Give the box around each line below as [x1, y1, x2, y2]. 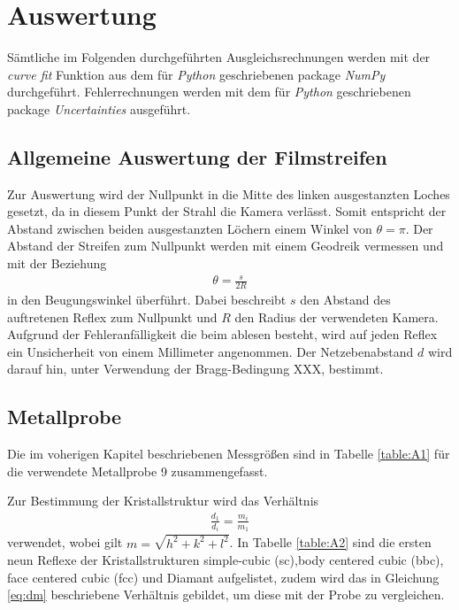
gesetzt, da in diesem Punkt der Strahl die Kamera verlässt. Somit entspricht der [7, 202, 447, 220]
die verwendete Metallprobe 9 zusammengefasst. [7, 461, 268, 480]
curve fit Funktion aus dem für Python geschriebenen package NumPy [7, 65, 386, 83]
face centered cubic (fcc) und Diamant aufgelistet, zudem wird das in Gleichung [7, 568, 440, 586]
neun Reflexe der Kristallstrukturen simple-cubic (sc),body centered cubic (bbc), [7, 551, 444, 569]
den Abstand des [300, 290, 391, 309]
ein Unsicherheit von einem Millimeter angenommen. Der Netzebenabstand [7, 342, 414, 360]
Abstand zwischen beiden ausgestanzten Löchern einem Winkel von [7, 219, 372, 237]
